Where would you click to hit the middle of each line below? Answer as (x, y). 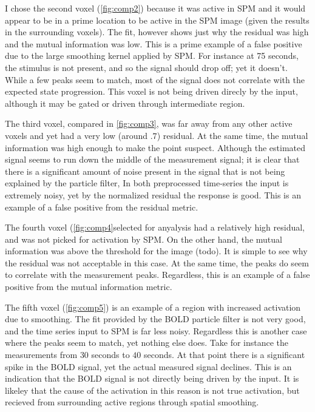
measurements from (41, 355)
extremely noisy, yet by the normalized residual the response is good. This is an (153, 194)
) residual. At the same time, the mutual (232, 135)
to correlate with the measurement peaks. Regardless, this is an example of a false (157, 275)
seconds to (110, 355)
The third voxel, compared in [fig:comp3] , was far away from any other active (149, 123)
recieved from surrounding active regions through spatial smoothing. (132, 402)
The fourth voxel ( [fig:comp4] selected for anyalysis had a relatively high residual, (155, 227)
